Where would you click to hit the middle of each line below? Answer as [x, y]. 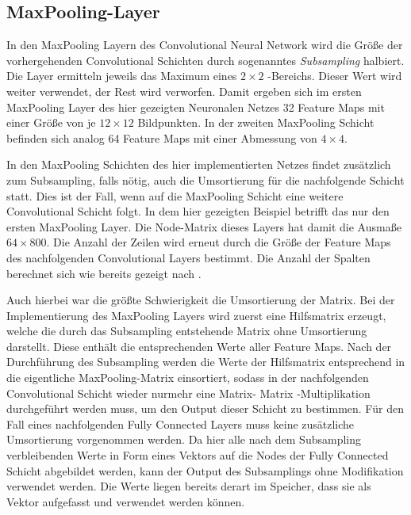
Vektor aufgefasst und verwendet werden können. [126, 501]
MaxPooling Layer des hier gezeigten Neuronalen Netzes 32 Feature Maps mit [196, 107]
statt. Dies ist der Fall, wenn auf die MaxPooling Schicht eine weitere [175, 195]
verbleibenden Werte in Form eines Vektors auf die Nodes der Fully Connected [198, 455]
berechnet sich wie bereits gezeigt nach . [104, 273]
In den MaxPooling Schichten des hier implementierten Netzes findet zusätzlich [199, 164]
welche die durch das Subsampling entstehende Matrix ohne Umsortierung [187, 331]
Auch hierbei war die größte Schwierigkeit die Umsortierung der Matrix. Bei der [201, 300]
